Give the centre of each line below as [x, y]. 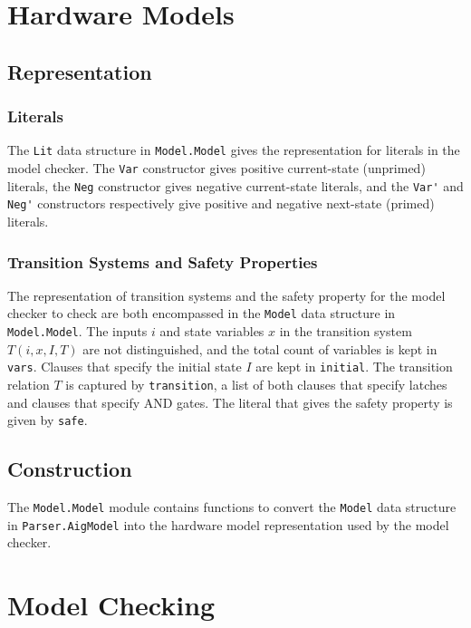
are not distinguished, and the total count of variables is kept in [260, 348]
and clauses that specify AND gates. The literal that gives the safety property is [230, 402]
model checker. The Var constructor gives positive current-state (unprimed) [216, 168]
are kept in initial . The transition [354, 367]
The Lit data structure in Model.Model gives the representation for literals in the [234, 150]
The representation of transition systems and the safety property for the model [226, 295]
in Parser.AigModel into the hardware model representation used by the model [228, 524]
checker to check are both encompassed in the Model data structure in [202, 313]
